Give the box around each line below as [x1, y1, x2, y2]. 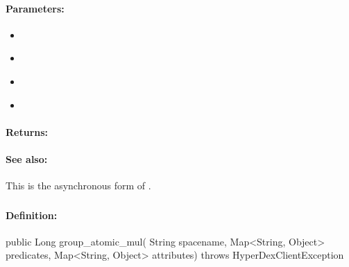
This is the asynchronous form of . [6, 178, 151, 193]
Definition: [6, 207, 58, 222]
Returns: [6, 124, 49, 139]
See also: [6, 151, 48, 166]
